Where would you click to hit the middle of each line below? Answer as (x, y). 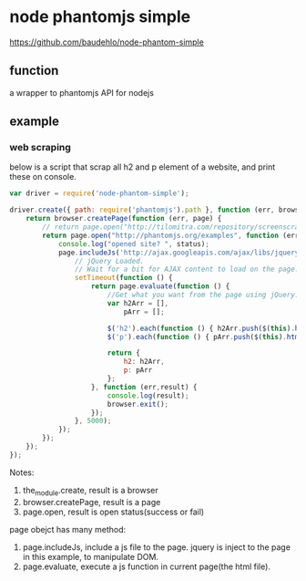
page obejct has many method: (68, 529)
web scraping (40, 148)
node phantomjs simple (100, 17)
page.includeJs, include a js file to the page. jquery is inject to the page (157, 547)
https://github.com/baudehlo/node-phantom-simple (107, 42)
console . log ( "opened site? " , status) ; (133, 244)
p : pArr (138, 370)
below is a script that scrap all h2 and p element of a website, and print (143, 167)
